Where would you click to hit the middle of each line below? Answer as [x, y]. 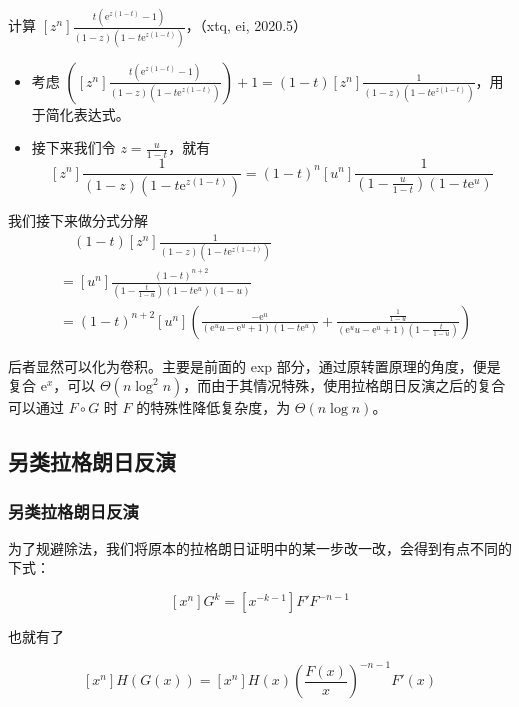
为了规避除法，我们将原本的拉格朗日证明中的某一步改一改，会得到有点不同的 [260, 547]
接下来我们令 [73, 147]
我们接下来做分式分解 [78, 219]
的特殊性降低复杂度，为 [213, 407]
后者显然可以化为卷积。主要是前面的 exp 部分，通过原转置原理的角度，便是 [254, 365]
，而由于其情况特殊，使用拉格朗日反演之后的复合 [344, 385]
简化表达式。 [87, 113]
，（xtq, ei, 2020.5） [246, 25]
